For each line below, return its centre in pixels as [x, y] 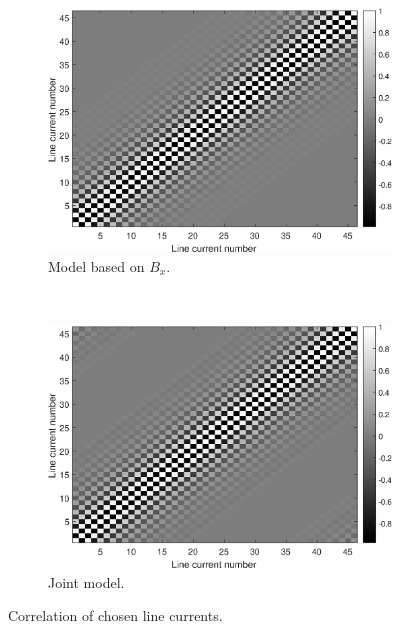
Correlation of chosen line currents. [115, 615]
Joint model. [86, 581]
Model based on [96, 265]
